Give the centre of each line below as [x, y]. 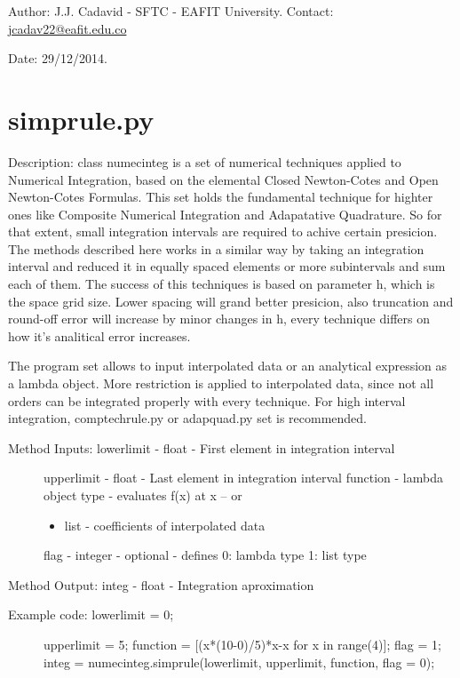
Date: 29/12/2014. [58, 58]
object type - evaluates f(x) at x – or [143, 495]
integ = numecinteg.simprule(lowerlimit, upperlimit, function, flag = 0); [239, 662]
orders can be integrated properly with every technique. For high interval [207, 400]
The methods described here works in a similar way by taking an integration [216, 248]
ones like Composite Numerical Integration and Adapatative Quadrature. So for [225, 214]
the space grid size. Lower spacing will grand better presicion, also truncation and [231, 301]
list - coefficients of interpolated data [165, 525]
